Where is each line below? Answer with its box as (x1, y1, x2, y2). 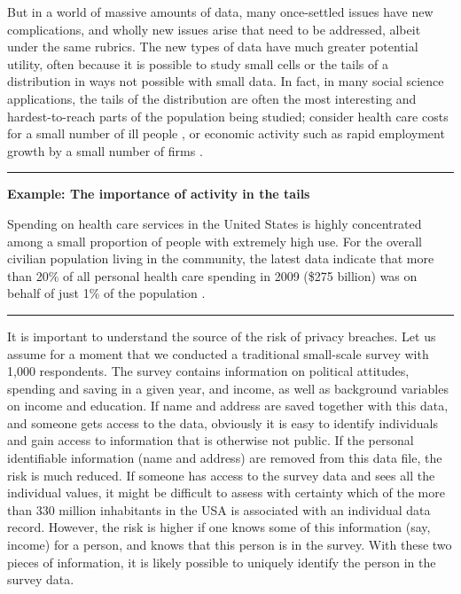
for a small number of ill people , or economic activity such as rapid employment (7, 124, 445, 143)
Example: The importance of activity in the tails (7, 184, 310, 203)
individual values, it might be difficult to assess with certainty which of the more (7, 483, 445, 502)
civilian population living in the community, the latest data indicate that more (7, 249, 434, 268)
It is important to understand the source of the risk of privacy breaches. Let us (7, 326, 436, 345)
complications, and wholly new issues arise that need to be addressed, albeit (7, 20, 421, 38)
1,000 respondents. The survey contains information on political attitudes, (7, 362, 410, 380)
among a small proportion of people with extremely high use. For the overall (7, 231, 423, 250)
